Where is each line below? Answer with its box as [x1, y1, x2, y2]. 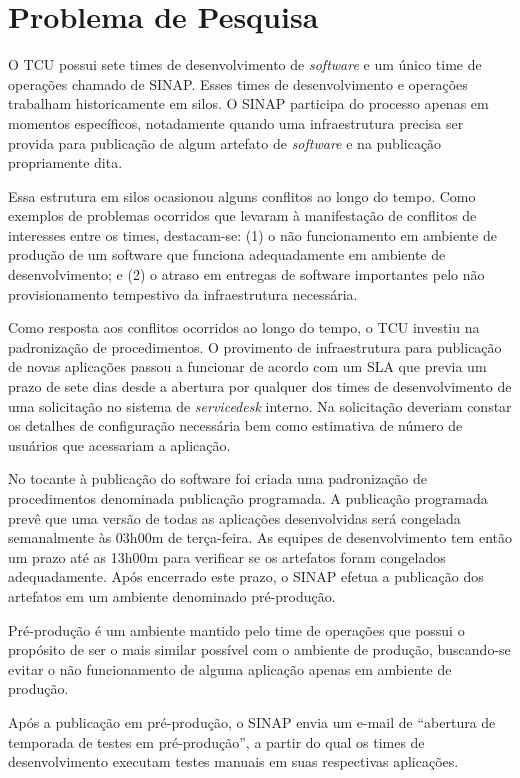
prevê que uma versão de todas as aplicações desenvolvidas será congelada [8, 507, 461, 528]
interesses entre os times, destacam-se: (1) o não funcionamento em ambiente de [8, 224, 497, 245]
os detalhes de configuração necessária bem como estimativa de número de [8, 415, 463, 436]
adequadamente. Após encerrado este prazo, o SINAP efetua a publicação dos [8, 566, 484, 587]
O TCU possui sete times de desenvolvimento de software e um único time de [8, 54, 482, 75]
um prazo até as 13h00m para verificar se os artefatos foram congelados [8, 546, 446, 567]
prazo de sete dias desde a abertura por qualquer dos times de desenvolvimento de [8, 376, 512, 397]
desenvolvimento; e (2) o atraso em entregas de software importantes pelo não [8, 264, 485, 285]
